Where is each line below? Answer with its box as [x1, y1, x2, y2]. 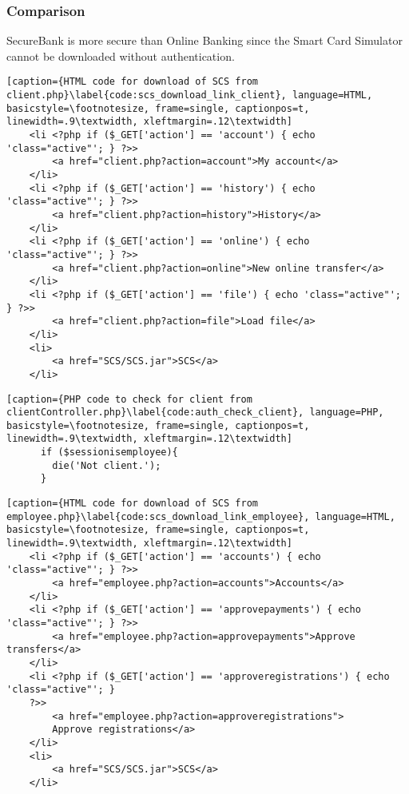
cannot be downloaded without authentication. [6, 47, 235, 64]
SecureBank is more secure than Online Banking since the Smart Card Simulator [6, 32, 403, 49]
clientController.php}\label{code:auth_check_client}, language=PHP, [6, 407, 384, 419]
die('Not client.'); [52, 459, 161, 471]
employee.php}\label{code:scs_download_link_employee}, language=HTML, [6, 510, 395, 522]
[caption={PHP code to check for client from [6, 393, 252, 405]
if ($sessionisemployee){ [40, 447, 178, 459]
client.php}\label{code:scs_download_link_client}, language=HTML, [6, 89, 373, 101]
